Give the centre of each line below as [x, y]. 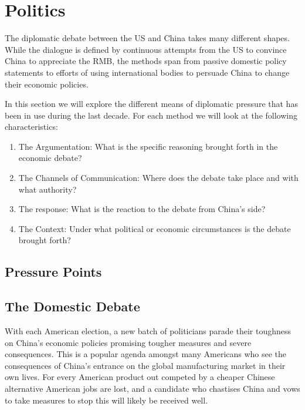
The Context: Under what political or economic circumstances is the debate [155, 228]
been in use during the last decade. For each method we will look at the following [151, 115]
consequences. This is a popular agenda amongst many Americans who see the [146, 354]
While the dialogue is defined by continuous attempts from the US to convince [146, 49]
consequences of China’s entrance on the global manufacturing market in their [145, 365]
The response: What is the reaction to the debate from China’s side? [142, 209]
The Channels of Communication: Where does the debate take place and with [158, 178]
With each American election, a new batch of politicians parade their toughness [148, 331]
